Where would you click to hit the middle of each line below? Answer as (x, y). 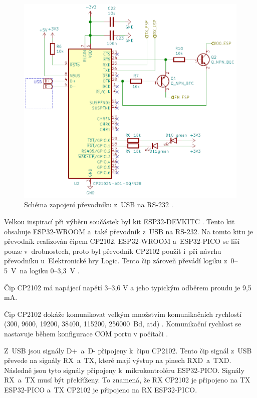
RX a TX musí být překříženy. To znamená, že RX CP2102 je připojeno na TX (127, 380)
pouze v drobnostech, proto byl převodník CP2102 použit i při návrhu (113, 251)
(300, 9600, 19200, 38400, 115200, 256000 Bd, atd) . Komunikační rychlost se (123, 324)
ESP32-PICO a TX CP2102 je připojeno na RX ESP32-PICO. (101, 389)
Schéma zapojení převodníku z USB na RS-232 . (99, 205)
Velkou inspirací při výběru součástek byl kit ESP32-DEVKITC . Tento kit (119, 222)
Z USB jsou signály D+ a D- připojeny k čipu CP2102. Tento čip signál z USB (128, 350)
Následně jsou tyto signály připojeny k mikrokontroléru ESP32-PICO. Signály (124, 370)
